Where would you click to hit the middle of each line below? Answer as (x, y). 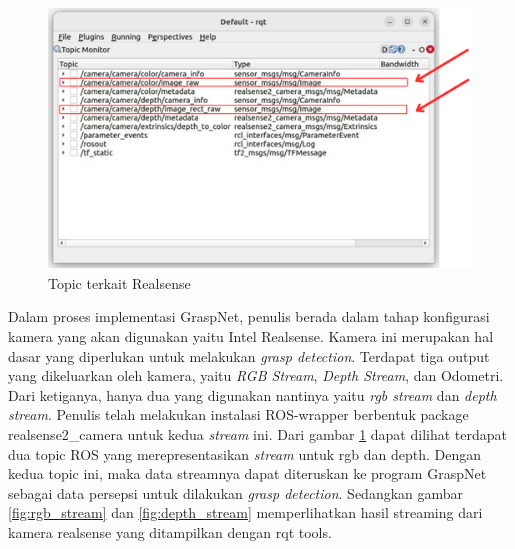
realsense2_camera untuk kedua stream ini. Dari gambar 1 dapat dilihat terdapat (257, 433)
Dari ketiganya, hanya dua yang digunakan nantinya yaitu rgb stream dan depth (252, 394)
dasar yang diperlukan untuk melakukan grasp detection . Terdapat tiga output (249, 355)
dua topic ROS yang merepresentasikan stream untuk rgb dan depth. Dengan (245, 453)
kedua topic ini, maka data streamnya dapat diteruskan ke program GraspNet (247, 473)
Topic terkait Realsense (119, 282)
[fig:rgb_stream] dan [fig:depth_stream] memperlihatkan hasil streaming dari (245, 512)
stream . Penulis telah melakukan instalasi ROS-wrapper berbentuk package (238, 414)
